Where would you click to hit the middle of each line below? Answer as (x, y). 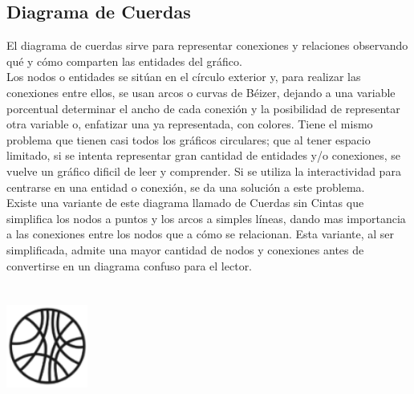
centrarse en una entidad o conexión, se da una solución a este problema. (186, 187)
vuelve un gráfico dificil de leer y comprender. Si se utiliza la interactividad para (204, 171)
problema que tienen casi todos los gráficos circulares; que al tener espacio (189, 139)
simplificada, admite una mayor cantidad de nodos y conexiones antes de (185, 249)
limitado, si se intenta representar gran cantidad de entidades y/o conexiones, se (203, 155)
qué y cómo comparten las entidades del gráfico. (124, 61)
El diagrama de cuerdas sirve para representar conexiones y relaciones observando (207, 45)
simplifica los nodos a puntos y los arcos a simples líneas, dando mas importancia (206, 218)
